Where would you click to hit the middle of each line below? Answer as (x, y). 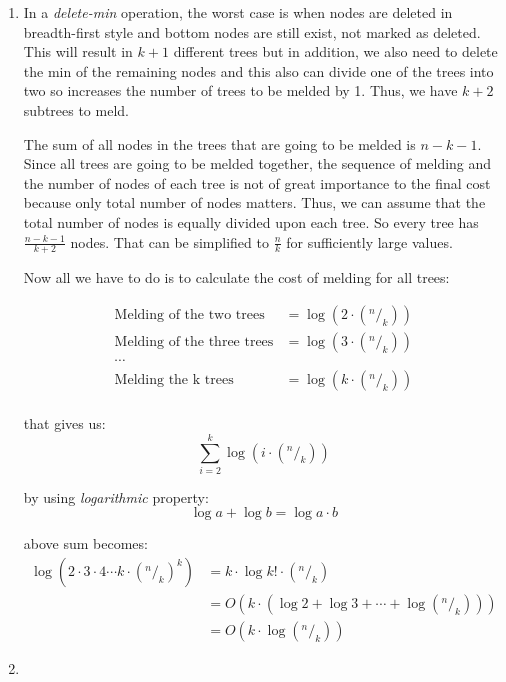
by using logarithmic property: (116, 496)
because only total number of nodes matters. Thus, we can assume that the (254, 202)
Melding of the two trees (189, 314)
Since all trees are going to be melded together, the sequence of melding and (257, 163)
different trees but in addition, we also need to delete (335, 51)
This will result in (78, 51)
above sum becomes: (85, 543)
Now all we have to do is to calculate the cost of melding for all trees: (236, 277)
